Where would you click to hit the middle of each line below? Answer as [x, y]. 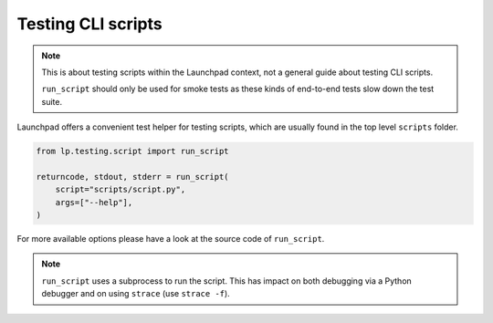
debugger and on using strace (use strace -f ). [136, 294]
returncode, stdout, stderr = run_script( [132, 177]
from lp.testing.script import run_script [132, 151]
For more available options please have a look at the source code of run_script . [171, 239]
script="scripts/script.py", [121, 190]
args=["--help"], [94, 202]
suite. [52, 101]
